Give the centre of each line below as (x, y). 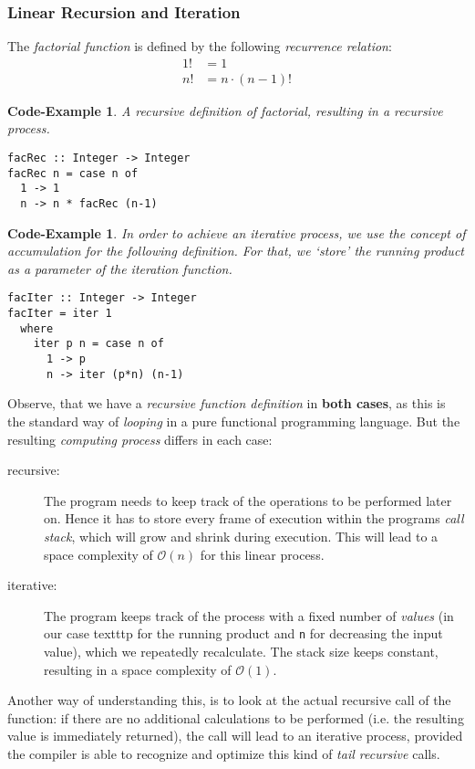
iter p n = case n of (98, 344)
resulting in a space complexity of (138, 669)
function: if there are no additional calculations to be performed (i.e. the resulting (236, 717)
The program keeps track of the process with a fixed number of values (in (249, 615)
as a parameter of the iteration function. (120, 268)
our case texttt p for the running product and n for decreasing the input (243, 633)
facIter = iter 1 (60, 314)
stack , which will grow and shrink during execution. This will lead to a (241, 536)
